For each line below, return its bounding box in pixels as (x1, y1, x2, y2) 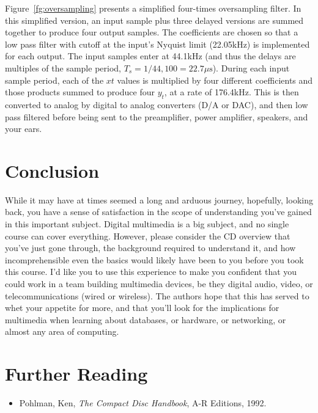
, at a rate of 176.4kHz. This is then (164, 86, 299, 98)
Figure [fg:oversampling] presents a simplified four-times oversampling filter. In (5, 2, 301, 14)
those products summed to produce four (5, 86, 155, 98)
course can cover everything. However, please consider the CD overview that (5, 229, 290, 242)
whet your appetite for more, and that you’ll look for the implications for (5, 301, 279, 314)
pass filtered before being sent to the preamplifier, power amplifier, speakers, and (5, 110, 308, 123)
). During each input (212, 61, 290, 74)
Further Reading (5, 361, 148, 386)
